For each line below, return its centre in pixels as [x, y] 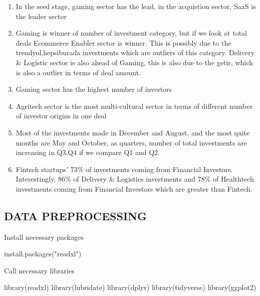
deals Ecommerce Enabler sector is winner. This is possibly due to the [123, 42]
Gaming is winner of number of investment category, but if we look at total [131, 33]
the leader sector [41, 16]
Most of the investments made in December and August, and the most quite [133, 132]
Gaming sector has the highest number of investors [94, 89]
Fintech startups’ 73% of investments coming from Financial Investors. [124, 169]
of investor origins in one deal [61, 116]
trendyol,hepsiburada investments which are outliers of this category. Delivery [135, 52]
